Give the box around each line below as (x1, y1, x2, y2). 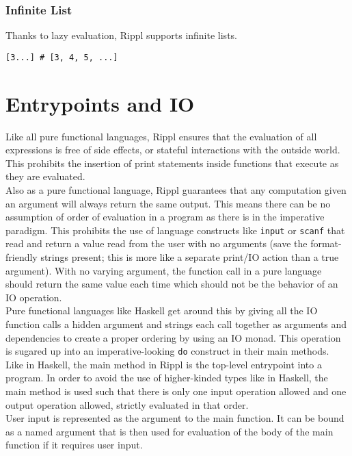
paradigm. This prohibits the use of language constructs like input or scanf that (5, 223, 345, 237)
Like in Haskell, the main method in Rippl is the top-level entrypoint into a (5, 357, 322, 371)
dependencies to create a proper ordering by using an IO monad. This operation (5, 330, 341, 344)
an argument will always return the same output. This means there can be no (5, 196, 331, 210)
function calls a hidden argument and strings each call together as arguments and (5, 316, 347, 331)
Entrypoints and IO (5, 89, 195, 117)
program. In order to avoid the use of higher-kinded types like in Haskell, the (5, 370, 328, 385)
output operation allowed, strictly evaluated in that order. (5, 397, 249, 411)
